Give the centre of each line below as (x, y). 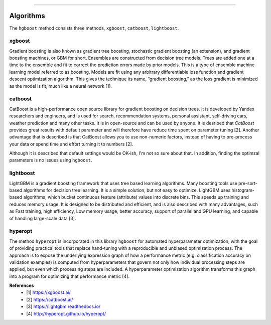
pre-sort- (248, 183)
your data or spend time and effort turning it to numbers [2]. (71, 144)
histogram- (243, 190)
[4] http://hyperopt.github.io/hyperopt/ (66, 313)
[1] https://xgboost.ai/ (48, 292)
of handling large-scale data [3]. (43, 218)
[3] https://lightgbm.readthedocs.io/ (63, 306)
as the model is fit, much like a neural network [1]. (61, 86)
